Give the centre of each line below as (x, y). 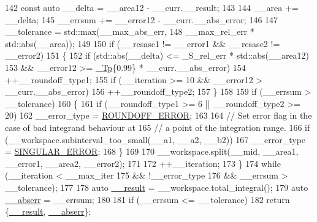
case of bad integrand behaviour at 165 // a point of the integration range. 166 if (158, 127)
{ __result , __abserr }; (48, 211)
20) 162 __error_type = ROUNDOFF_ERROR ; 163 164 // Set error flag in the (158, 115)
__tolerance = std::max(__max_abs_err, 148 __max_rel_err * (130, 31)
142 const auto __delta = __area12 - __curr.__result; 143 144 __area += (152, 7)
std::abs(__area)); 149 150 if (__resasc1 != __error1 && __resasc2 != (143, 43)
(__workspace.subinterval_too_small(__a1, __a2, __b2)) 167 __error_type (155, 139)
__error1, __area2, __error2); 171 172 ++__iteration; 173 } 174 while (143, 163)
